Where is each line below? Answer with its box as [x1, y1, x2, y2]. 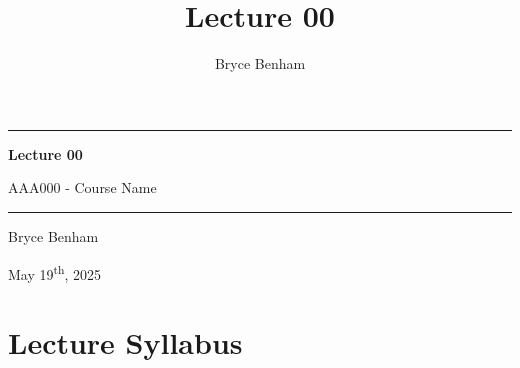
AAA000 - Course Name [8, 177, 157, 198]
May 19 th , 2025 [8, 260, 102, 284]
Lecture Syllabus [8, 321, 243, 362]
